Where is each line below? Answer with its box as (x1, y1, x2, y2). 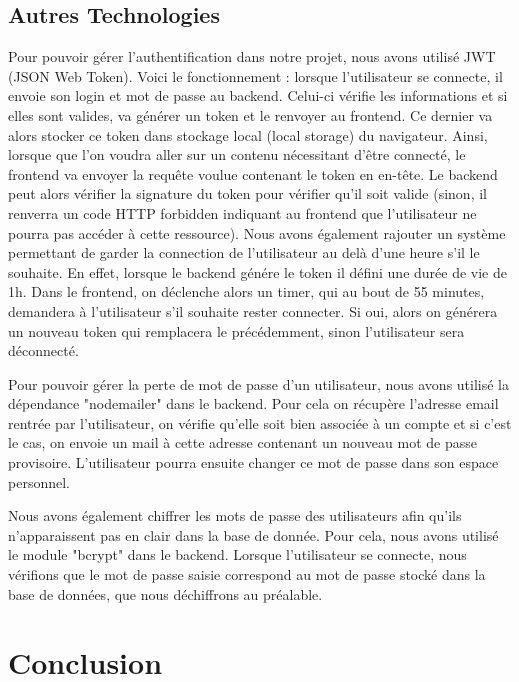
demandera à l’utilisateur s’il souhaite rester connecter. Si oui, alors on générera (8, 300, 498, 321)
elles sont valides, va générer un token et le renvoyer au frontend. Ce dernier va (8, 104, 493, 125)
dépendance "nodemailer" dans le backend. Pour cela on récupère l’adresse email (8, 393, 499, 414)
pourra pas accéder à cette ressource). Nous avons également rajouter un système (8, 222, 506, 243)
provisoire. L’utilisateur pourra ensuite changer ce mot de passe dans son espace (8, 452, 499, 473)
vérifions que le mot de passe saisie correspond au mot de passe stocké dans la (8, 564, 486, 585)
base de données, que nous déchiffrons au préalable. (8, 583, 323, 604)
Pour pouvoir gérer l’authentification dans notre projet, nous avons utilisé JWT (8, 46, 496, 67)
